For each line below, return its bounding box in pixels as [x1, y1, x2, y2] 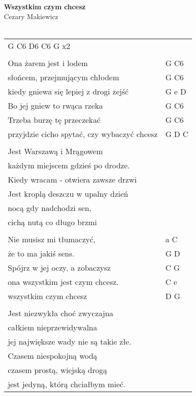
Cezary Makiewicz [4, 11, 58, 21]
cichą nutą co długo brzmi [8, 216, 97, 228]
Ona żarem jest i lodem [8, 57, 88, 69]
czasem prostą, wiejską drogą [8, 364, 107, 375]
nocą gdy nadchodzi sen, [8, 202, 91, 213]
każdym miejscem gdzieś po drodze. [8, 159, 130, 171]
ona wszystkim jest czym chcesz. [8, 276, 119, 287]
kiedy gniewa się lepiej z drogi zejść [8, 85, 129, 97]
